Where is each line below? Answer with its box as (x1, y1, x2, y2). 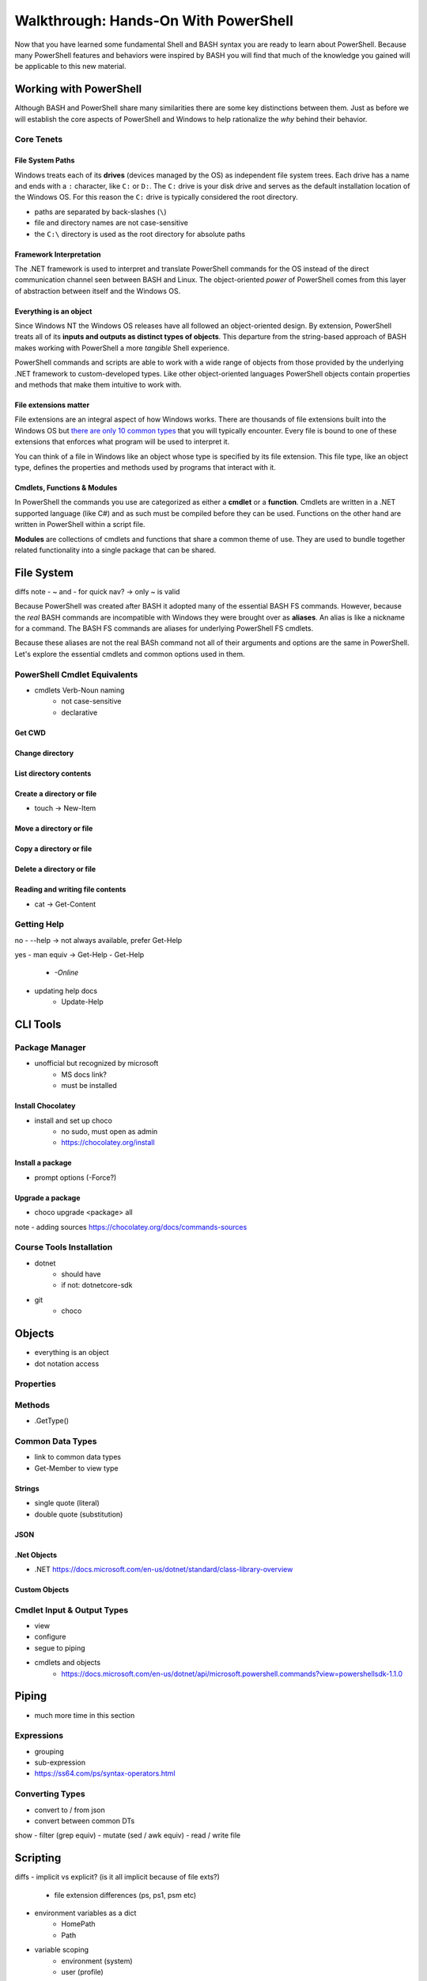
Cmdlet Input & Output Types (14, 1605, 129, 1616)
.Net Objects (14, 1550, 57, 1559)
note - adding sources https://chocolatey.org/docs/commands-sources (14, 1222, 248, 1231)
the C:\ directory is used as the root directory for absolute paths (34, 229, 245, 239)
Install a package (14, 1158, 72, 1168)
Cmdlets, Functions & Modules (14, 483, 118, 492)
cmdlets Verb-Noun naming (34, 685, 125, 695)
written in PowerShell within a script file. (14, 520, 145, 529)
